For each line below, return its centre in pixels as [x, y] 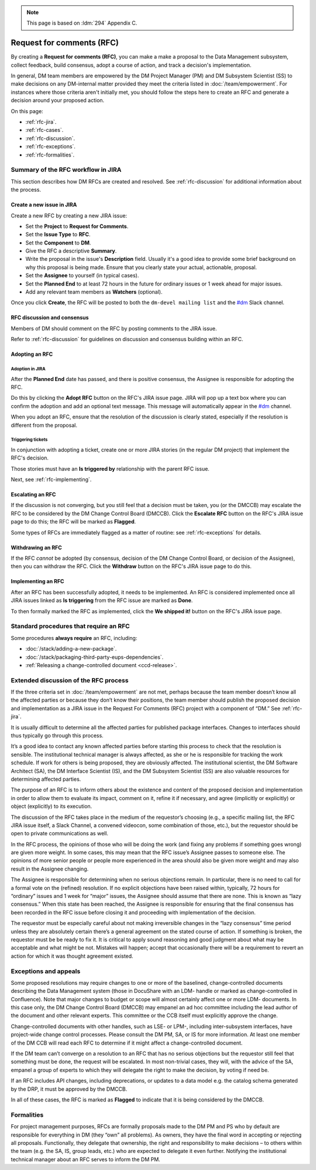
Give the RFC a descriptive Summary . [71, 251]
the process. [26, 190]
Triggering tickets [29, 440]
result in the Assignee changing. [50, 869]
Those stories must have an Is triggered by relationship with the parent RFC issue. [110, 468]
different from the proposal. [44, 425]
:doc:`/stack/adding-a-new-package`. [71, 649]
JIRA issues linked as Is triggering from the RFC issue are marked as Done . [102, 600]
